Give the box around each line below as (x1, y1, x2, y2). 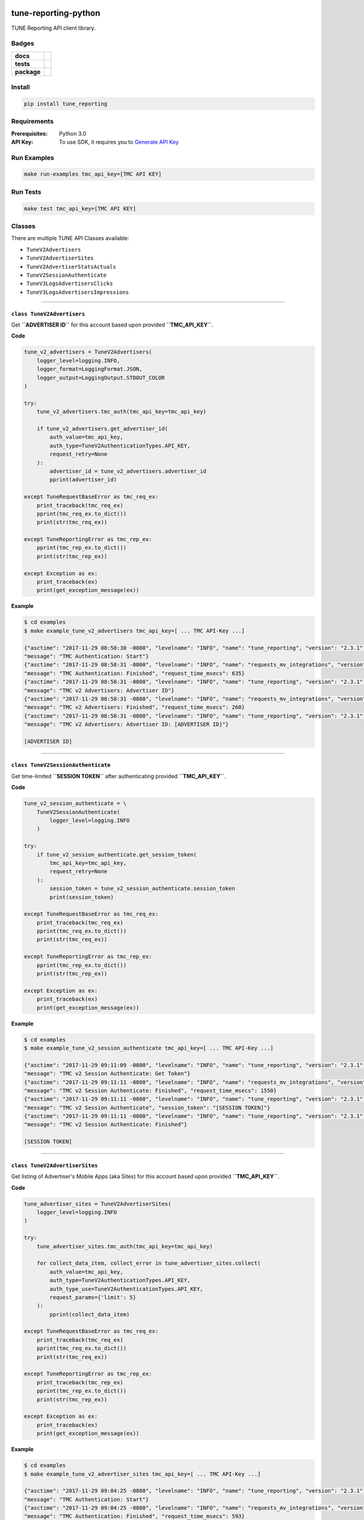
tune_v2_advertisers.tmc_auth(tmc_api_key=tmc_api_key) (36, 408, 207, 415)
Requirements (11, 117, 54, 126)
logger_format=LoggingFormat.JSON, (36, 365, 143, 373)
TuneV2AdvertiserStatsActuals (26, 263, 116, 270)
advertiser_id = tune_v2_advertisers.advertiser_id (49, 468, 207, 474)
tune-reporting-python (11, 8, 100, 18)
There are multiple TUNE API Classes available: (11, 235, 130, 242)
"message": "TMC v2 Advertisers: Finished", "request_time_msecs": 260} (24, 704, 245, 711)
